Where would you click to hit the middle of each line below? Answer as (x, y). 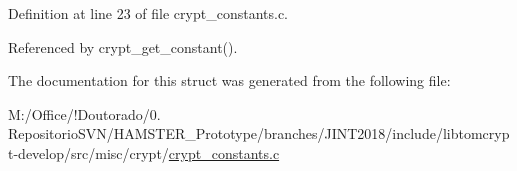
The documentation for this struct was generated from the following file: (229, 80)
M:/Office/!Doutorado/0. (84, 113)
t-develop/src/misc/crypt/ (88, 152)
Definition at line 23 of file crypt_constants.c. (148, 13)
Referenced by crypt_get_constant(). (123, 46)
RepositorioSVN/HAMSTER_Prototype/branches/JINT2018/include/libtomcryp (259, 133)
